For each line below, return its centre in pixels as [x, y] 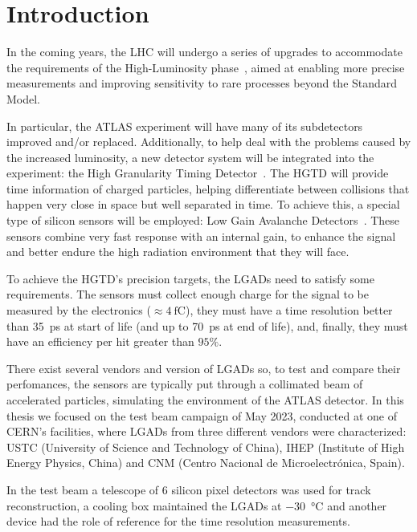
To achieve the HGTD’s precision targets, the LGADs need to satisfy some [190, 278]
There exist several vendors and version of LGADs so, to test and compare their [204, 368]
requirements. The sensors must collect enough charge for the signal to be [188, 294]
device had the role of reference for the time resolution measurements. [178, 521]
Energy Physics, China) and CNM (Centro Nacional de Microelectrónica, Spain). [206, 463]
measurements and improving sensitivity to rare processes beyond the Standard [202, 83]
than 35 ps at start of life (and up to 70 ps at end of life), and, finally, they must [207, 325]
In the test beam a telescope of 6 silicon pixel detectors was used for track [189, 489]
